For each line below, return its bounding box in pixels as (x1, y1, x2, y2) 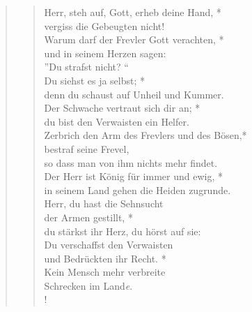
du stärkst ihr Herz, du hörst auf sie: (44, 223, 201, 238)
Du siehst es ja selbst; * (44, 73, 145, 87)
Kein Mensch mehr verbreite (44, 265, 166, 279)
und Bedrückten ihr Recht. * (44, 251, 166, 265)
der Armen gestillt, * (44, 209, 133, 224)
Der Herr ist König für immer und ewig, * (44, 169, 223, 184)
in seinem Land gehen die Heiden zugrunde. (44, 182, 231, 197)
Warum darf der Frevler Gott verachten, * (44, 32, 224, 47)
